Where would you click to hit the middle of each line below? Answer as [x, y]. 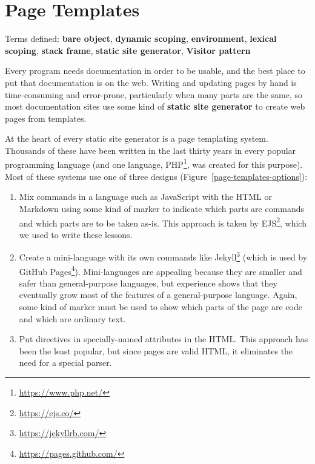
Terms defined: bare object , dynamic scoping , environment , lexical [141, 38]
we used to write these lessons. [76, 234]
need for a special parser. [65, 363]
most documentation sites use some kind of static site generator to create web [155, 106]
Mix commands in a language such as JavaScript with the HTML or [145, 197]
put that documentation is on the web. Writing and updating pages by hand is [151, 82]
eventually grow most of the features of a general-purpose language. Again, [158, 295]
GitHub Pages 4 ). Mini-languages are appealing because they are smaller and [161, 270]
